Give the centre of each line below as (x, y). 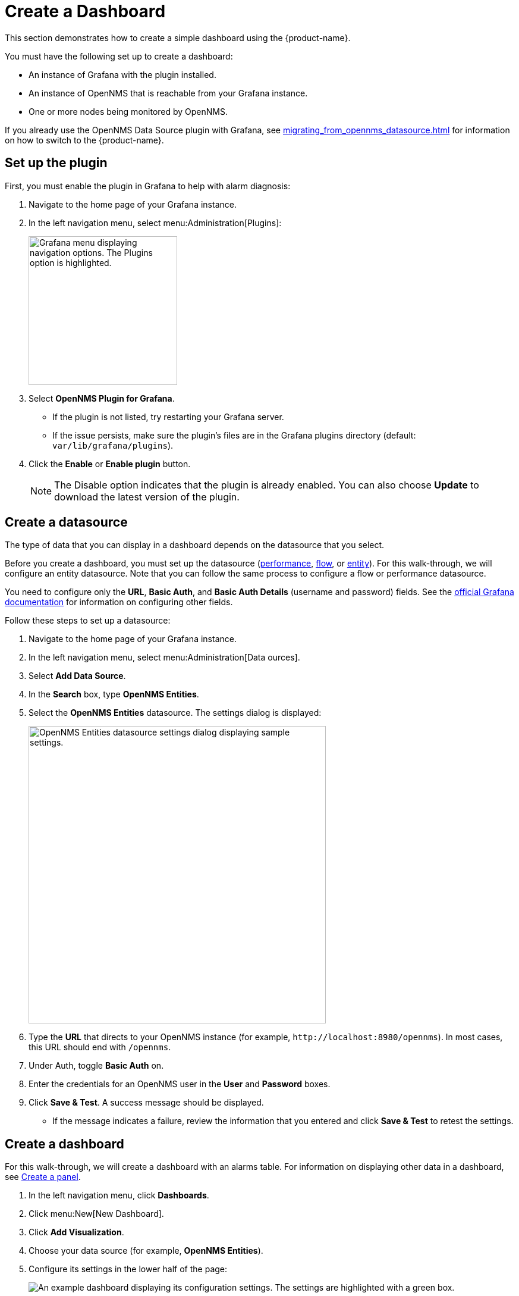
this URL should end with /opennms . (100, 1047)
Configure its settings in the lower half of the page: (128, 1269)
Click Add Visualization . (76, 1232)
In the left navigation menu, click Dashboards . (119, 1195)
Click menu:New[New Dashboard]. (96, 1214)
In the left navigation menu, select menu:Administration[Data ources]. (164, 658)
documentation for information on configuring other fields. (119, 602)
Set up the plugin (56, 163)
